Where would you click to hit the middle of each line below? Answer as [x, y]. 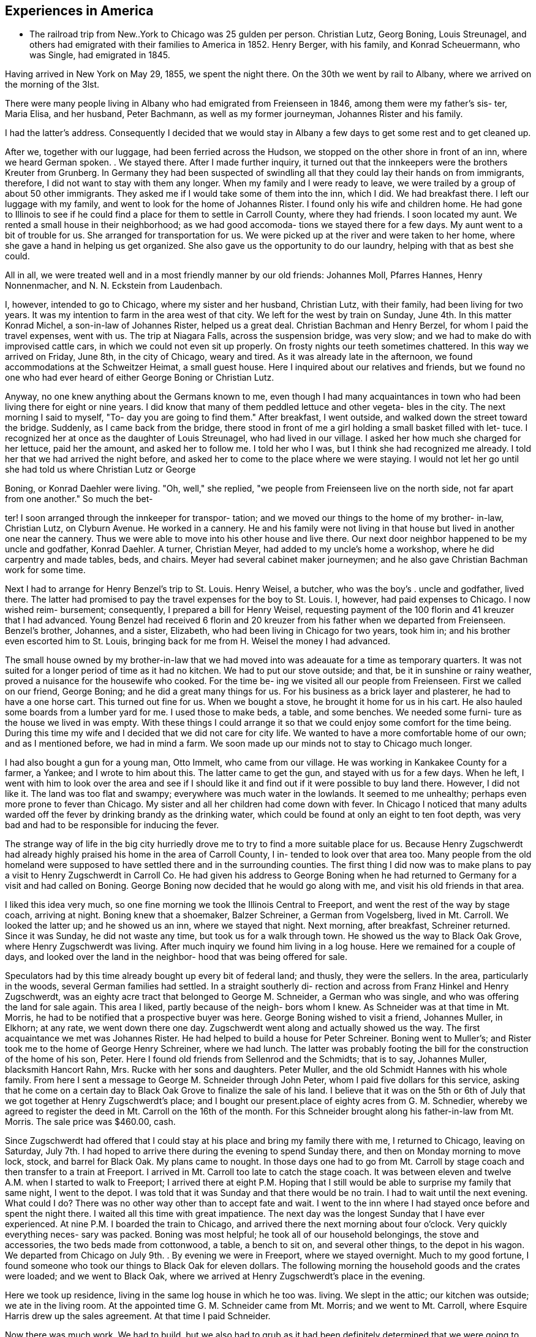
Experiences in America [79, 11]
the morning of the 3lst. [52, 85]
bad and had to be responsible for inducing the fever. [112, 825]
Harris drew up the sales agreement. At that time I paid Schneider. [138, 1316]
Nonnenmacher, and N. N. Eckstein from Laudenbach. [114, 286]
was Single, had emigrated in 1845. [100, 55]
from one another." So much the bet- [79, 499]
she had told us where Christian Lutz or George [100, 470]
